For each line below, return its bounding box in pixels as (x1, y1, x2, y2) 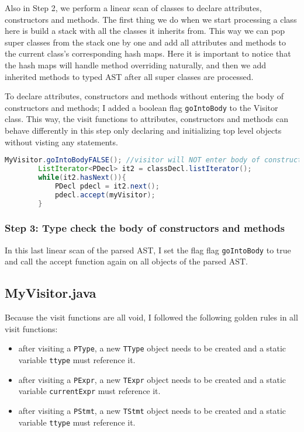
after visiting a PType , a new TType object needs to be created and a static (18, 342, 286, 354)
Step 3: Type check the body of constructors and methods (5, 221, 285, 235)
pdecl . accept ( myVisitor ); (54, 190, 156, 199)
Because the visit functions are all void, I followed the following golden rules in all (5, 311, 298, 323)
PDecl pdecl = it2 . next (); (54, 182, 160, 190)
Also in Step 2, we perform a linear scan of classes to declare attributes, (5, 2, 262, 13)
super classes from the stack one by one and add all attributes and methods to (5, 36, 286, 48)
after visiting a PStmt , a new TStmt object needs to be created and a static (18, 404, 286, 416)
